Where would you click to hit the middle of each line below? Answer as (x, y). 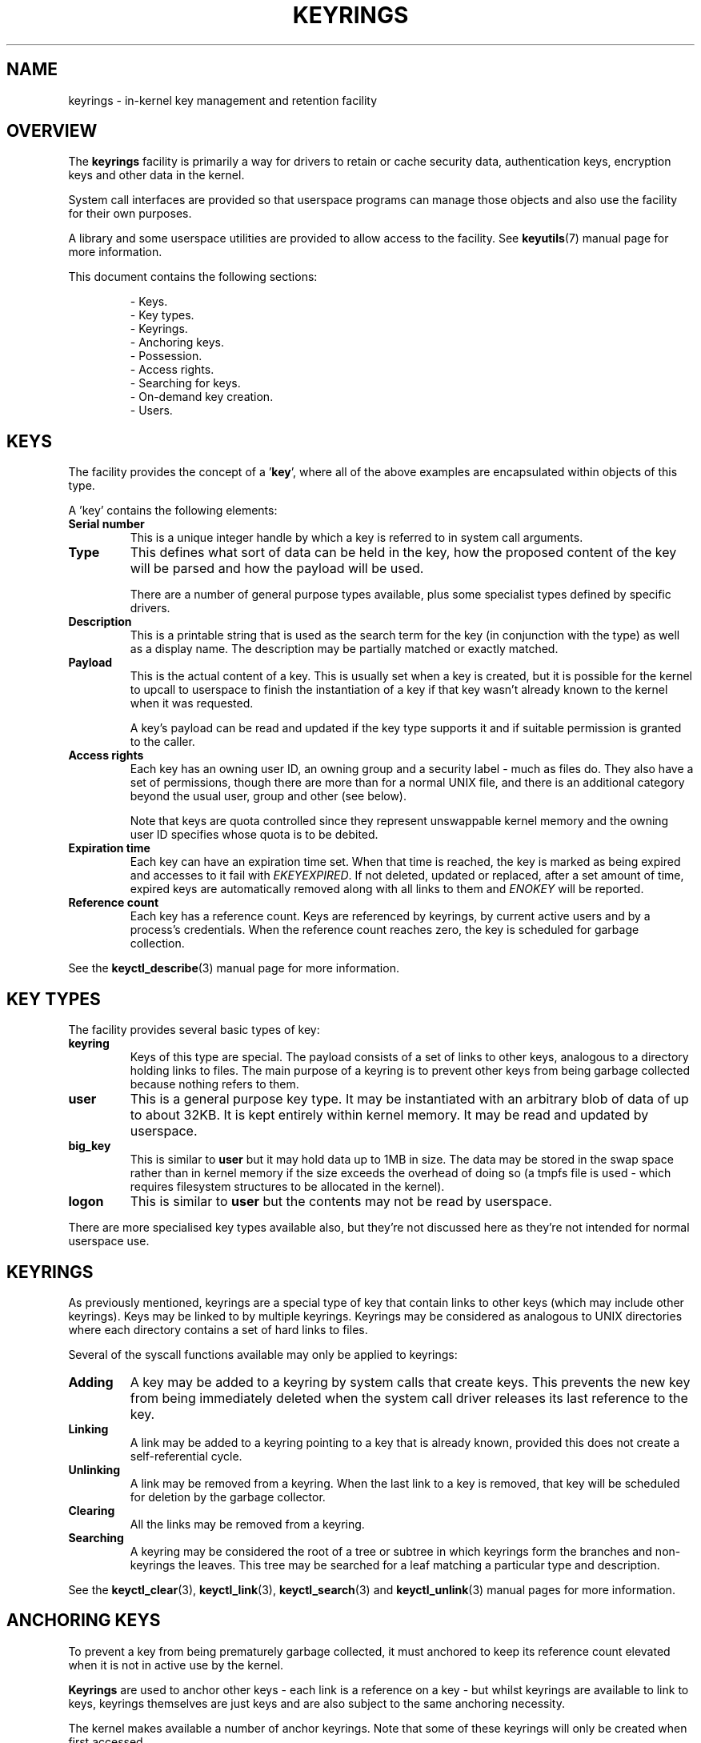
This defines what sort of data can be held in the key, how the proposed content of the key (403, 553)
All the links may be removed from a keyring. (247, 1524)
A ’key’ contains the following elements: (173, 511)
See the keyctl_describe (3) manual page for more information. (234, 968)
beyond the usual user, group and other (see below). (268, 796)
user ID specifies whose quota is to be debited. (254, 835)
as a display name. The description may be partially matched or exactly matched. (344, 649)
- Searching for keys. (185, 383)
